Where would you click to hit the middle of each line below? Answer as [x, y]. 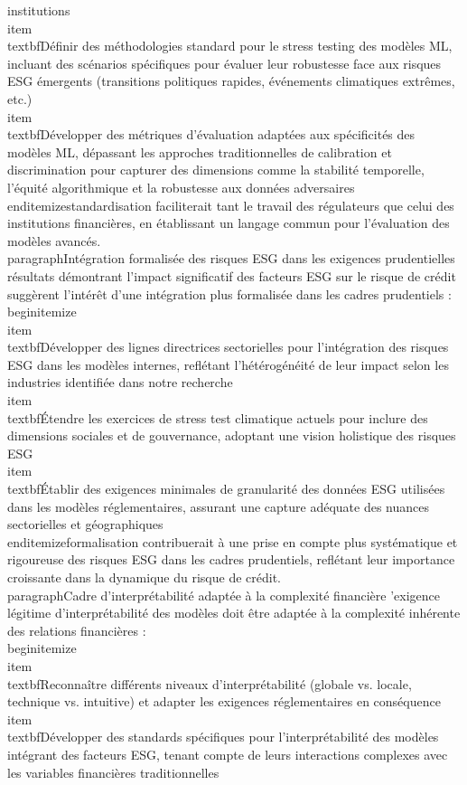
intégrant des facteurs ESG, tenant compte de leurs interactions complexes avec [228, 754]
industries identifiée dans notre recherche [120, 382]
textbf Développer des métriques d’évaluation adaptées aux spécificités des [211, 134]
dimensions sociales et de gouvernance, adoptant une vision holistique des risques [232, 435]
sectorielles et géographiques [85, 524]
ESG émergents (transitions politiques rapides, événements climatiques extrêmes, [231, 81]
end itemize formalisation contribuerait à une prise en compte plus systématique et [233, 541]
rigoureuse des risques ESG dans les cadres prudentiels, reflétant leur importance [231, 559]
